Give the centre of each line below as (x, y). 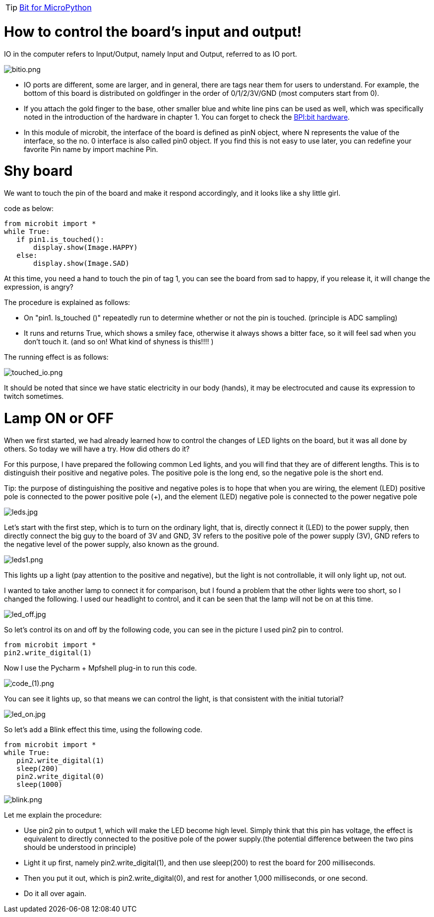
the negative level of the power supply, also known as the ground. (112, 544)
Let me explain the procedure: (53, 815)
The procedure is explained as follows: (67, 302)
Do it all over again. (55, 893)
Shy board (38, 171)
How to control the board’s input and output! (153, 32)
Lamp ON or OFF (59, 418)
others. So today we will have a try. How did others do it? (97, 449)
